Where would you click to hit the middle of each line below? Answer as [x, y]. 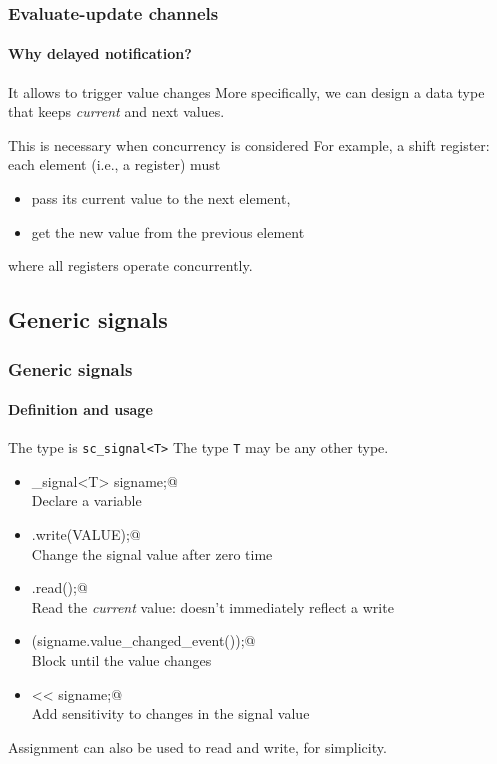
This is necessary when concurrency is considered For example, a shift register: [249, 144]
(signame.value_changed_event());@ [143, 640]
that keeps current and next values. [116, 111]
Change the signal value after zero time [152, 553]
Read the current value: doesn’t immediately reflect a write [212, 606]
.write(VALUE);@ [86, 534]
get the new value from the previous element [168, 231]
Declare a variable [86, 500]
